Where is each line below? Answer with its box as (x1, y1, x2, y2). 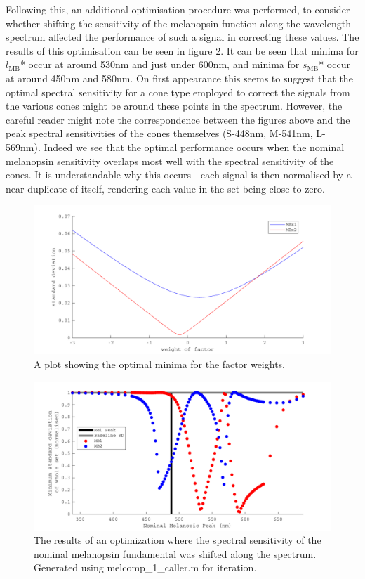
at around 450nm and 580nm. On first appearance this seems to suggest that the (6, 70, 353, 85)
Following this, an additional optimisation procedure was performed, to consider (6, 2, 350, 16)
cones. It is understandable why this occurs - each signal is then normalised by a (6, 167, 352, 182)
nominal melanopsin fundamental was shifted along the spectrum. (34, 546, 317, 561)
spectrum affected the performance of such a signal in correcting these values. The (6, 30, 359, 44)
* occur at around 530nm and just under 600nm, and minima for (20, 57, 300, 72)
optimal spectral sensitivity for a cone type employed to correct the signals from (6, 84, 350, 99)
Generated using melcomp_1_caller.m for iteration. (34, 560, 257, 575)
